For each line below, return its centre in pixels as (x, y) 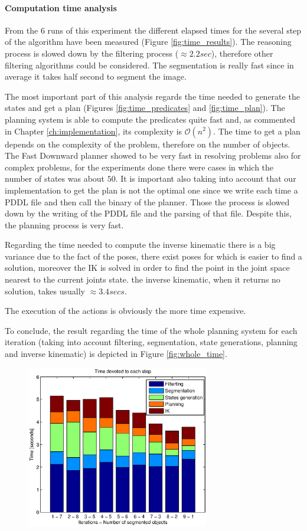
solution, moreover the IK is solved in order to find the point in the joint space (147, 268)
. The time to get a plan (257, 131)
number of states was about (55, 178)
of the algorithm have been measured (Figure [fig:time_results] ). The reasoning (148, 42)
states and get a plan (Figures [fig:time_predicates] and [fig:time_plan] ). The (145, 108)
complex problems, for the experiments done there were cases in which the (139, 167)
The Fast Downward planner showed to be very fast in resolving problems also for (153, 155)
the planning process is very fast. (64, 224)
